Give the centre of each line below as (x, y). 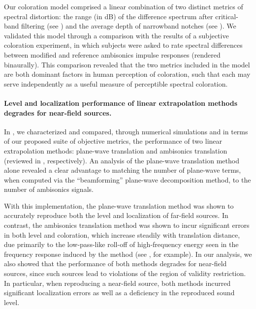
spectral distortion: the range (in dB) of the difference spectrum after (109, 16)
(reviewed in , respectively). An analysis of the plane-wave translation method (122, 160)
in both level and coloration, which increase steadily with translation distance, (122, 234)
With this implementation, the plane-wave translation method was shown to (119, 205)
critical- (227, 16)
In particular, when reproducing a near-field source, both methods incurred (117, 283)
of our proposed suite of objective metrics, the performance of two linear (113, 141)
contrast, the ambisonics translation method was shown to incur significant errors (127, 225)
